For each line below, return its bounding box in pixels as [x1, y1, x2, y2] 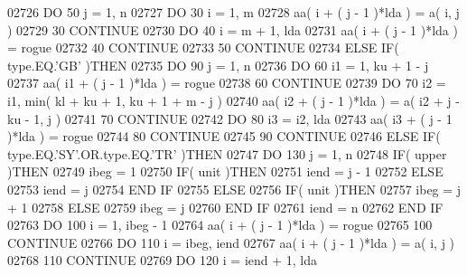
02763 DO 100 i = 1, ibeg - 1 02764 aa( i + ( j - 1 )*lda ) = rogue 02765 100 [7, 215, 433, 234]
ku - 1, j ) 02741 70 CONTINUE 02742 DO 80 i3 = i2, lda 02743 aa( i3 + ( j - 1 [7, 109, 453, 128]
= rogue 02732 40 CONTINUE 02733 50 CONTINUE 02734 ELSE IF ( [7, 38, 399, 57]
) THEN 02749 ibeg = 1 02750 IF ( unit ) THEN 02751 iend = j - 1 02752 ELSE [7, 162, 444, 181]
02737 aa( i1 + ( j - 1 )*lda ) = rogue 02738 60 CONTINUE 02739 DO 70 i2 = [7, 73, 446, 92]
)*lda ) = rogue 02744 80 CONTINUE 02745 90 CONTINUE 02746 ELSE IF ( [7, 127, 441, 146]
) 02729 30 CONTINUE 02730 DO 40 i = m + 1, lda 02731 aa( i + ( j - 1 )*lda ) [7, 20, 458, 39]
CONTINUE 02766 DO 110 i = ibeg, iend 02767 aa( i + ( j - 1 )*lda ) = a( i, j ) [7, 232, 455, 251]
